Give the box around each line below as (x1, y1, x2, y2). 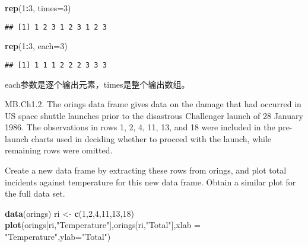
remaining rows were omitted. (5, 144, 113, 156)
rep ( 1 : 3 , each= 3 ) (5, 40, 68, 52)
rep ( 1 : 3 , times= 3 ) (5, 2, 71, 14)
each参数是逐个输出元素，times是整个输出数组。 (5, 78, 190, 90)
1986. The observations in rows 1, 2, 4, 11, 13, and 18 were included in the (5, 121, 275, 133)
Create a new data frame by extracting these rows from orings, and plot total (5, 164, 287, 177)
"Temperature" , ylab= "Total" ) (5, 230, 111, 243)
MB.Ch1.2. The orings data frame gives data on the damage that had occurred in (5, 98, 301, 110)
